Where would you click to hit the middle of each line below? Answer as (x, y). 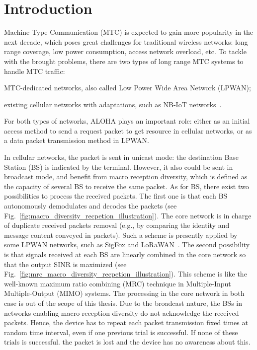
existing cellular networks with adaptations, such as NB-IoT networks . (113, 104)
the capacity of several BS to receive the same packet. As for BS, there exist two (127, 186)
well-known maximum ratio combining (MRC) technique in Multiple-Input (118, 283)
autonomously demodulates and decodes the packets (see (90, 206)
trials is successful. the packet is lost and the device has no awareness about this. (127, 342)
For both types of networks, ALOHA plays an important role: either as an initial (127, 121)
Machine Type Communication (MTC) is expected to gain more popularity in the (129, 32)
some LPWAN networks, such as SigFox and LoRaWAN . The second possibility (127, 245)
